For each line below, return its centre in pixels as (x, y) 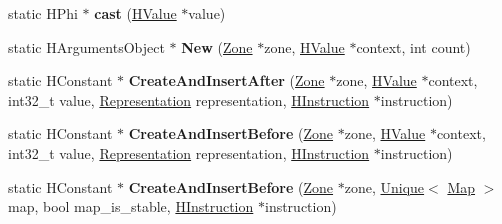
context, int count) (413, 46)
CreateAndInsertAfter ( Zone (226, 80)
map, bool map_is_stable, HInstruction (131, 206)
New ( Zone (217, 46)
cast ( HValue (135, 13)
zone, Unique (384, 186)
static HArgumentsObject (86, 46)
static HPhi (43, 13)
